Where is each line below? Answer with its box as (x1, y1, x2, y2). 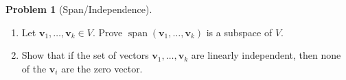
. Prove (92, 25, 123, 39)
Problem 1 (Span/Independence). (5, 2, 152, 16)
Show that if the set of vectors (21, 48, 149, 62)
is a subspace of (206, 25, 273, 39)
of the (21, 61, 47, 75)
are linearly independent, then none (191, 48, 341, 62)
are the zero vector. (61, 61, 143, 75)
